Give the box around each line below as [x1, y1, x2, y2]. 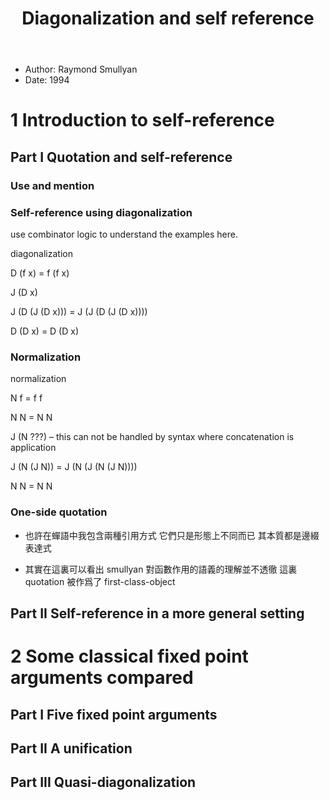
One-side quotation [10, 505, 108, 519]
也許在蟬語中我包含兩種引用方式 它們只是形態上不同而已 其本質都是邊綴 [24, 529, 320, 541]
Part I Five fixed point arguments [10, 706, 218, 723]
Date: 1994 [24, 74, 70, 86]
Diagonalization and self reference [21, 7, 315, 30]
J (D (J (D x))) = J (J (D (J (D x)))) [10, 305, 148, 317]
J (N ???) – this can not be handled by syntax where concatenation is [10, 431, 295, 443]
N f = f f [10, 392, 43, 404]
